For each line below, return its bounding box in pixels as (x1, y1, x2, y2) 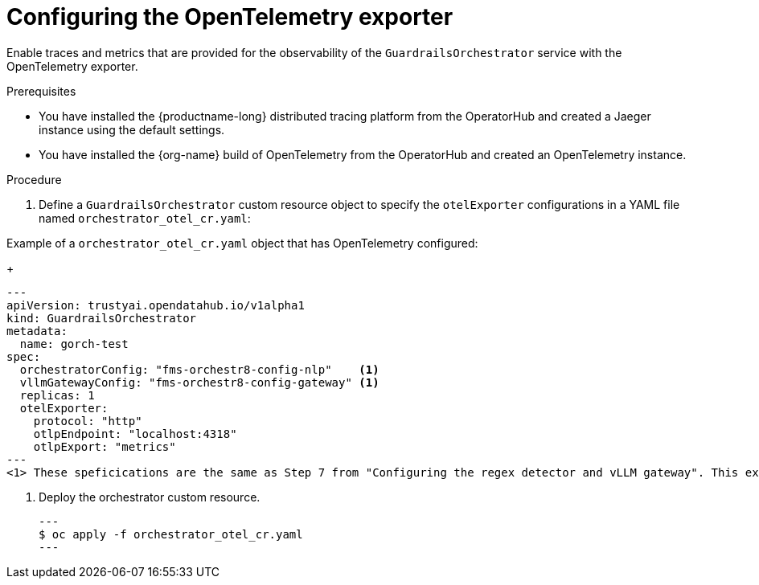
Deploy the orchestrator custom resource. (39, 489, 261, 504)
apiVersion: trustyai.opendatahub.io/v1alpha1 (6, 298, 305, 312)
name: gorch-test (19, 337, 129, 350)
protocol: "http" (33, 414, 142, 427)
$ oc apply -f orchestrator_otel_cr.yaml (39, 527, 303, 541)
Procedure (6, 172, 62, 186)
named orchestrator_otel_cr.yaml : (39, 211, 251, 225)
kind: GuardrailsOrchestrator (6, 311, 197, 325)
